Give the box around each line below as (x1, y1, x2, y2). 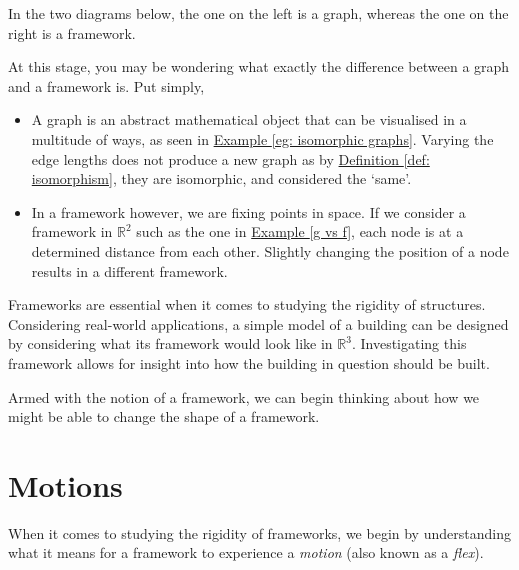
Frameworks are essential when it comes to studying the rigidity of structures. (8, 294, 486, 315)
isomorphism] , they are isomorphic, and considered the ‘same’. (31, 168, 412, 189)
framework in (31, 221, 113, 242)
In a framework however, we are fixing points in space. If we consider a (31, 201, 466, 222)
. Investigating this (351, 333, 467, 354)
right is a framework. (8, 22, 136, 43)
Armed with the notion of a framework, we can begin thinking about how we (8, 386, 480, 407)
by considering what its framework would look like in (8, 333, 333, 354)
